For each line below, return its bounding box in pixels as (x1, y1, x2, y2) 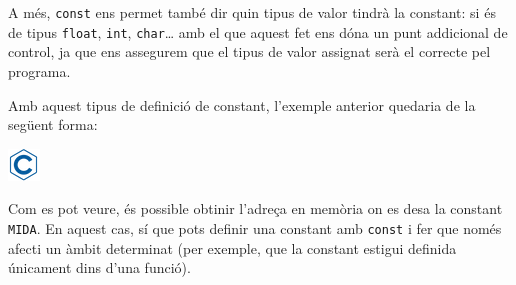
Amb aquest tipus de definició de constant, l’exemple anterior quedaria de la (8, 94, 476, 115)
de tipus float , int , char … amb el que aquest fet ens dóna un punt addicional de (8, 21, 508, 42)
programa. (8, 60, 71, 81)
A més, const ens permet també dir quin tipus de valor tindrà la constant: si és (8, 2, 496, 22)
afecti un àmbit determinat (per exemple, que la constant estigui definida (8, 237, 457, 258)
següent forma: (8, 114, 98, 135)
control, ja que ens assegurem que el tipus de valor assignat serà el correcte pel (8, 41, 491, 62)
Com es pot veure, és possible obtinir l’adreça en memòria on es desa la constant (8, 198, 503, 219)
